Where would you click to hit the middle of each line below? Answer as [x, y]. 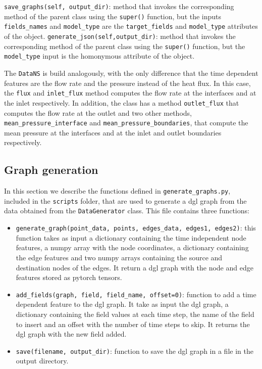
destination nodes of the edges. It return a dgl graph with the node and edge [135, 267]
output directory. [42, 361]
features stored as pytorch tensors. [69, 277]
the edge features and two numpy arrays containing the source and [119, 257]
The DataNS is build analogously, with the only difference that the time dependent [131, 73]
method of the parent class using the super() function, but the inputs [113, 16]
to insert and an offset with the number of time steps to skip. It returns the [133, 324]
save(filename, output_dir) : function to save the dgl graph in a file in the [135, 351]
